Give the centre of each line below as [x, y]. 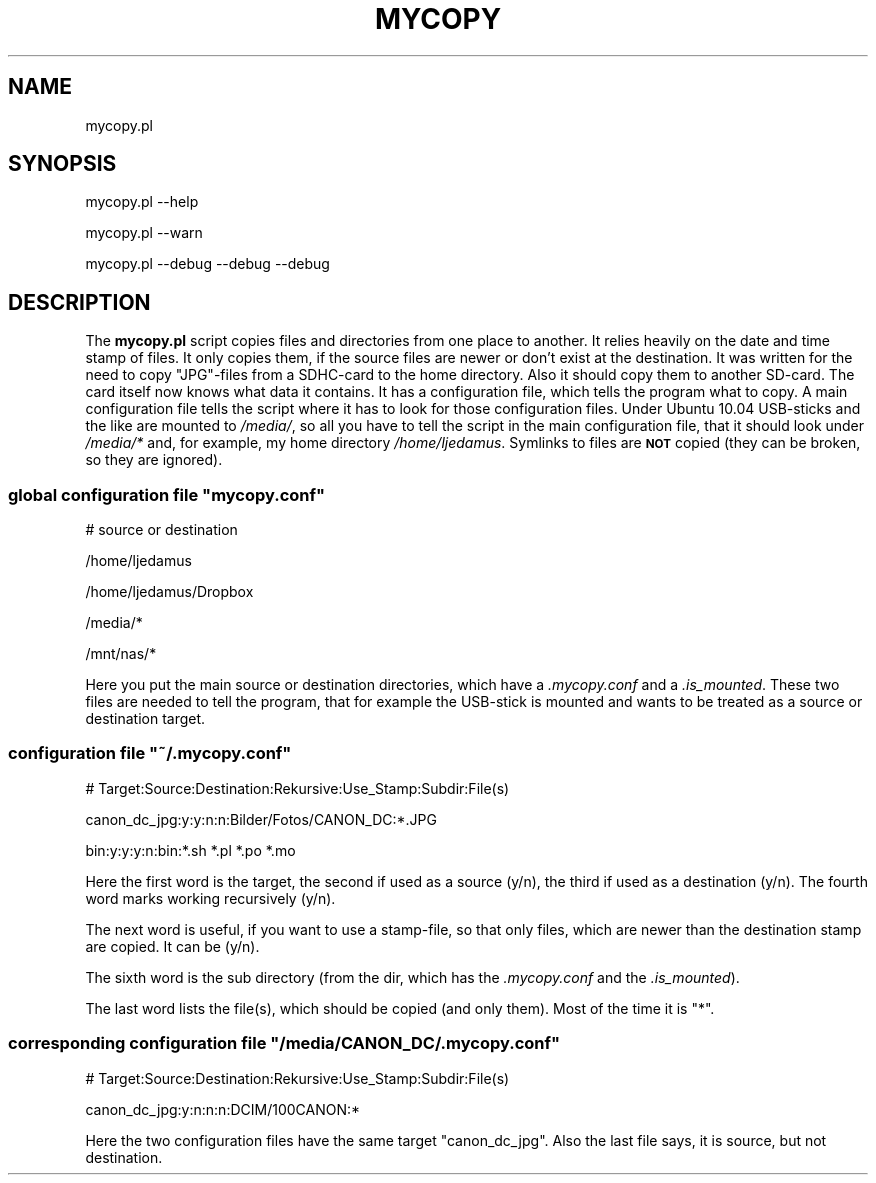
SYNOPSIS [62, 164]
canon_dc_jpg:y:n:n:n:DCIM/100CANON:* [223, 1109]
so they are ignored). [154, 460]
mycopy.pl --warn [144, 233]
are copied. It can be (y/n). [172, 946]
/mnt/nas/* [121, 654]
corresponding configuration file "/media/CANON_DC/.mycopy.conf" [284, 1043]
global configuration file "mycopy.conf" [167, 494]
